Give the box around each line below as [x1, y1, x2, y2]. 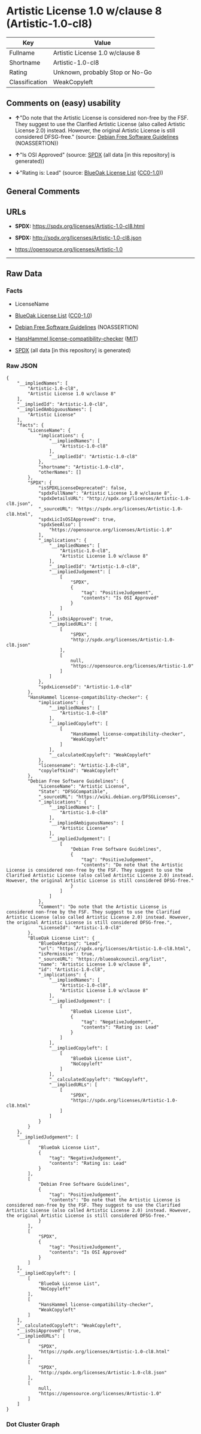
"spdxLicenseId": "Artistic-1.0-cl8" [38, 684, 133, 690]
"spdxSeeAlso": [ [38, 522, 82, 528]
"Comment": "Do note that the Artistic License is [38, 903, 167, 910]
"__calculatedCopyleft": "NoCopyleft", [48, 1076, 148, 1082]
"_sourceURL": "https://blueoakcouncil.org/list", [38, 956, 167, 962]
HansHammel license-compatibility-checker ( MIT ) [14, 335, 139, 342]
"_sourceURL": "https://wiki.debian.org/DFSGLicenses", [38, 794, 181, 800]
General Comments [6, 187, 80, 197]
